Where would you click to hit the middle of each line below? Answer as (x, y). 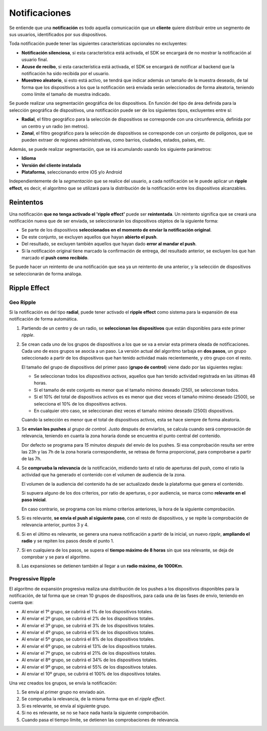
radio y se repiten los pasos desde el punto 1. (68, 541)
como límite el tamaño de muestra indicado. (66, 94)
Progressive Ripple (32, 579)
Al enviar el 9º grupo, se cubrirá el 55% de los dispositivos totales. (89, 667)
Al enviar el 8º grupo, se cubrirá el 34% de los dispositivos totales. (89, 660)
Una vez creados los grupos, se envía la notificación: (63, 683)
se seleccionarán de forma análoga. (46, 274)
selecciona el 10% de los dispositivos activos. (80, 404)
